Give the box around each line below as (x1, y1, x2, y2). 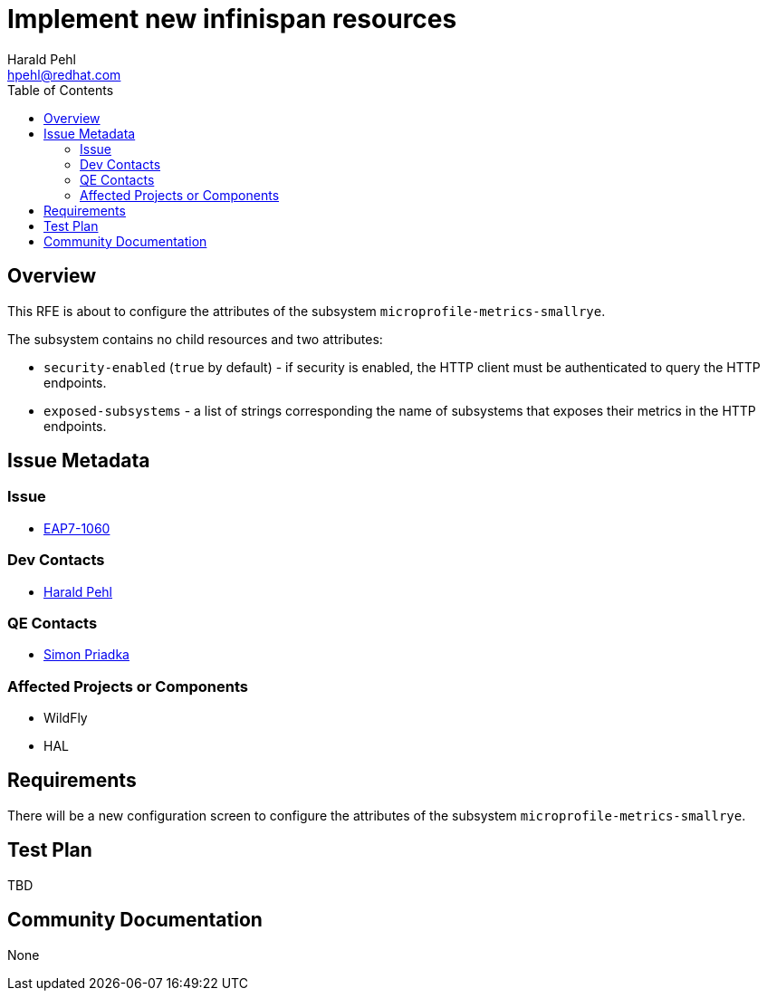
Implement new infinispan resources (7, 4, 457, 34)
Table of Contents (7, 82, 114, 98)
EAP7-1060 (43, 520, 110, 536)
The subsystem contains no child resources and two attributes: (7, 331, 383, 347)
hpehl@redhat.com (7, 66, 121, 82)
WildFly (43, 710, 88, 726)
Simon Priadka (43, 647, 129, 663)
